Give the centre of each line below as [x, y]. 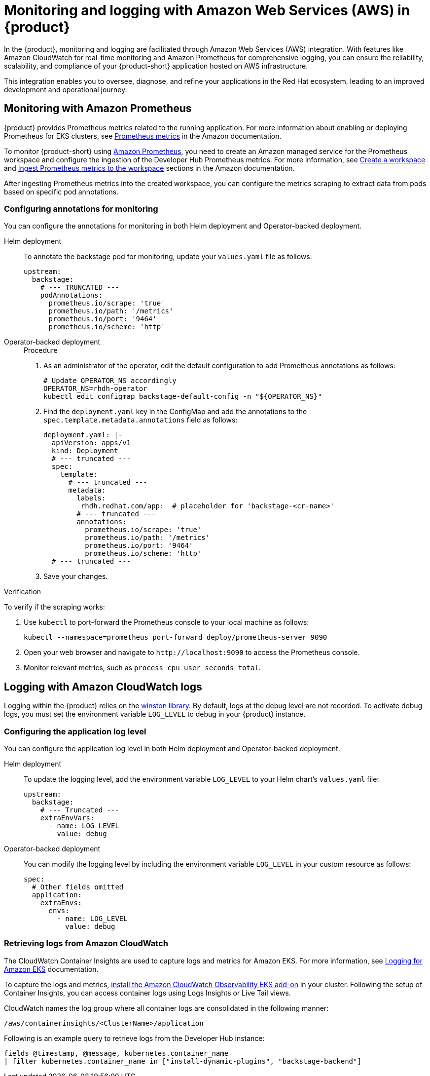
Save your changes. [76, 576]
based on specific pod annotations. [61, 192]
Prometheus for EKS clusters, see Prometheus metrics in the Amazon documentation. [143, 136]
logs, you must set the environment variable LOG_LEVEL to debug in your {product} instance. [155, 714]
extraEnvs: [61, 903]
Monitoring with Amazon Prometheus [98, 109]
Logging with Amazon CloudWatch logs [103, 687]
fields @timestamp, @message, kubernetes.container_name [116, 1053]
